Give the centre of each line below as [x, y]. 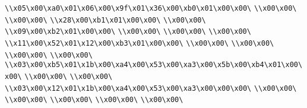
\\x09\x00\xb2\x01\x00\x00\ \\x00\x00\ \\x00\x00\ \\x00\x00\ [128, 32]
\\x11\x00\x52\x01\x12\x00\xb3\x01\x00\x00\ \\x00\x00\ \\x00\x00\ [140, 43]
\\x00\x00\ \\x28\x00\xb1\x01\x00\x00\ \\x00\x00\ [105, 20]
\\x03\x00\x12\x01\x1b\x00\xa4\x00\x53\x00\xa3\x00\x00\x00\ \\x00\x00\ [151, 88]
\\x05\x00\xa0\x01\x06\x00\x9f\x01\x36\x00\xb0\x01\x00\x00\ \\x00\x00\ [151, 8]
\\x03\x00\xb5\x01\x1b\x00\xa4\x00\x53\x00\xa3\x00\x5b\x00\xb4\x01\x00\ [154, 65]
